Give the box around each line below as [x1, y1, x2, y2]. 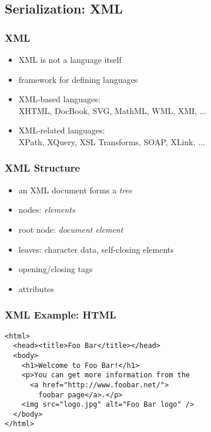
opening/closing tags [18, 263, 93, 275]
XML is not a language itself [18, 53, 122, 65]
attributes [18, 282, 54, 294]
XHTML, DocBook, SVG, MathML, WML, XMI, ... [18, 104, 207, 116]
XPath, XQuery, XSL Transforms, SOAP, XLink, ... [18, 135, 205, 148]
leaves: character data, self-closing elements [18, 243, 174, 255]
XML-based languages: [18, 93, 101, 105]
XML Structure [5, 160, 81, 175]
